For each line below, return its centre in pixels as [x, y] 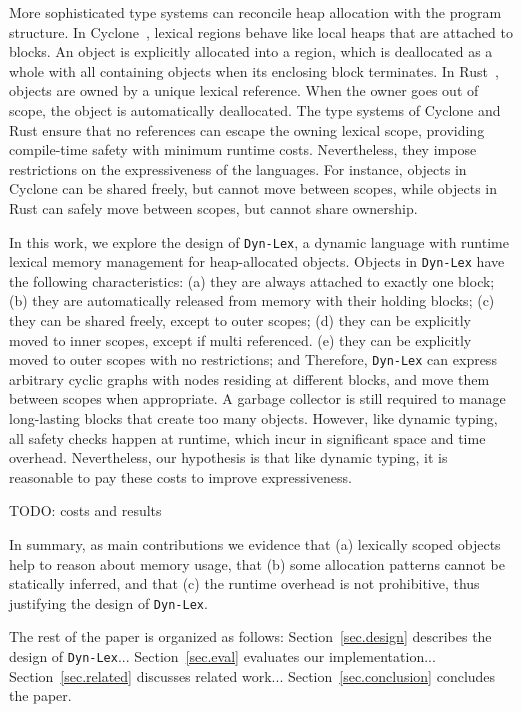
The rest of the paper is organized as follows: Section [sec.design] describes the [250, 636]
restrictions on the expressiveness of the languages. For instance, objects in [238, 168]
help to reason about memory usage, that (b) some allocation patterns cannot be [257, 563]
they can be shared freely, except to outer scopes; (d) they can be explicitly [240, 320]
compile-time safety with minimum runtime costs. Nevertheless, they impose [243, 149]
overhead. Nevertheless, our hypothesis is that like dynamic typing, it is [228, 457]
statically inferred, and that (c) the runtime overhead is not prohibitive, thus [244, 583]
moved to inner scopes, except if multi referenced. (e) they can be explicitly [240, 339]
